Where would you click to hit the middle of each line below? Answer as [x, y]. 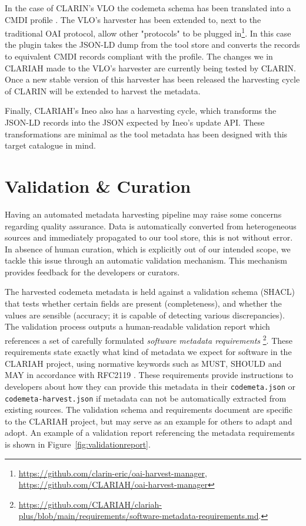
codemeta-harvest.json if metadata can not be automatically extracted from [146, 398]
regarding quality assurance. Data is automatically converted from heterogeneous [151, 226]
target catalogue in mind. [50, 145]
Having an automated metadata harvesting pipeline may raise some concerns [143, 214]
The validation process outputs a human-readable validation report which [137, 326]
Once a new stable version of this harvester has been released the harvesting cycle [152, 79]
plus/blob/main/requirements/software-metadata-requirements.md [139, 516]
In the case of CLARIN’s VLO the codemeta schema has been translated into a [148, 8]
